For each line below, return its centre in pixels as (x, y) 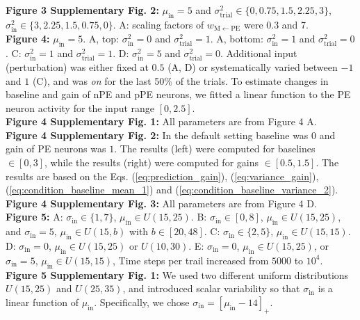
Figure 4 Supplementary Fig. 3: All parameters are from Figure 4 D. (161, 203)
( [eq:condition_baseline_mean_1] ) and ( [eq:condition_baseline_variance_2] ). (172, 190)
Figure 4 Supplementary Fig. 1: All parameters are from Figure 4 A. (161, 121)
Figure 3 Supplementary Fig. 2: (82, 10)
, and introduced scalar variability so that (211, 288)
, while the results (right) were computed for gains (151, 162)
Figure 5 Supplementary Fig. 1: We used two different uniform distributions (177, 274)
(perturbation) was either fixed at (77, 66)
